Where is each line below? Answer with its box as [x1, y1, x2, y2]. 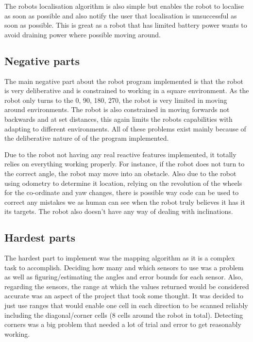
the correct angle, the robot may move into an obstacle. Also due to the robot [4, 168, 236, 178]
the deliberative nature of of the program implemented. [4, 133, 169, 143]
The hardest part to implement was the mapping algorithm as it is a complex [4, 253, 235, 263]
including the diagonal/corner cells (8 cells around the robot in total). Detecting [4, 309, 243, 320]
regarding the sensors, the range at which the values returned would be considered [4, 281, 249, 291]
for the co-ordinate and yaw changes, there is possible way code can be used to [4, 187, 239, 197]
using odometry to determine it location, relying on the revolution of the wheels [4, 178, 242, 188]
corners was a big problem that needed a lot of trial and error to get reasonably [4, 319, 241, 329]
